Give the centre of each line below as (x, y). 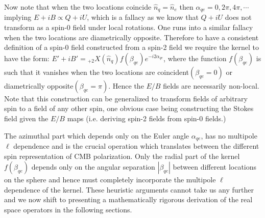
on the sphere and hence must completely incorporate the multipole (110, 180)
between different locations (215, 167)
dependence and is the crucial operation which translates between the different (136, 146)
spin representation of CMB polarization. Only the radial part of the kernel (122, 156)
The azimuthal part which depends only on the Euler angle (97, 135)
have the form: (27, 58)
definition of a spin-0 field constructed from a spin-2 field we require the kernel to (131, 47)
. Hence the (126, 85)
